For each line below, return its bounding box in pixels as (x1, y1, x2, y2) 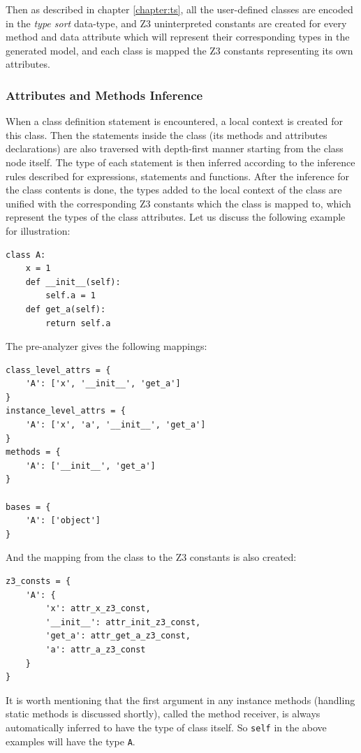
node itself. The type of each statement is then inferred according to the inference (6, 154, 355, 169)
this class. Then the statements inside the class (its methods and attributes (6, 127, 327, 142)
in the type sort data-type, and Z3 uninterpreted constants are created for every (6, 15, 347, 30)
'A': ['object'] (25, 516, 101, 526)
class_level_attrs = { (6, 365, 111, 375)
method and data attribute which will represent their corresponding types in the (6, 29, 350, 44)
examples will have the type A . (6, 733, 135, 748)
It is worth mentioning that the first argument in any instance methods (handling (6, 692, 355, 707)
